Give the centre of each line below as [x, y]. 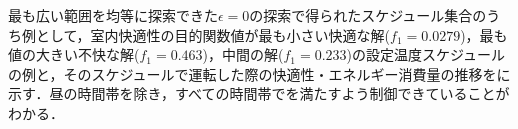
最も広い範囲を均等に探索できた [113, 15]
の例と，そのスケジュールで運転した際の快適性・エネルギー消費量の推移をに [259, 73]
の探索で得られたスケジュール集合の [368, 15]
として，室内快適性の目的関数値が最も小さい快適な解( [213, 34]
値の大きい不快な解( [74, 54]
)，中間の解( [243, 54]
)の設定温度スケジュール [426, 54]
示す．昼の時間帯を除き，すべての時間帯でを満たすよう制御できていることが [259, 93]
